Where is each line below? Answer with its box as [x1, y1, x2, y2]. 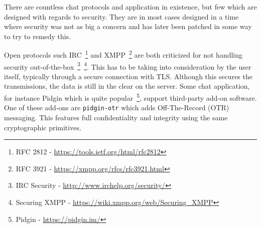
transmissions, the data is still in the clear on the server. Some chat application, [4, 81, 250, 91]
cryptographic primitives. [4, 122, 81, 132]
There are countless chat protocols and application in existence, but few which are [4, 2, 257, 12]
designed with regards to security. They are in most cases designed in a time [4, 11, 239, 22]
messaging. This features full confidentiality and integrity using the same [4, 112, 228, 122]
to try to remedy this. [4, 31, 71, 41]
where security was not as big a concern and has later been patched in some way [4, 21, 252, 32]
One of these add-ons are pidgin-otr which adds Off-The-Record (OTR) [4, 102, 229, 113]
